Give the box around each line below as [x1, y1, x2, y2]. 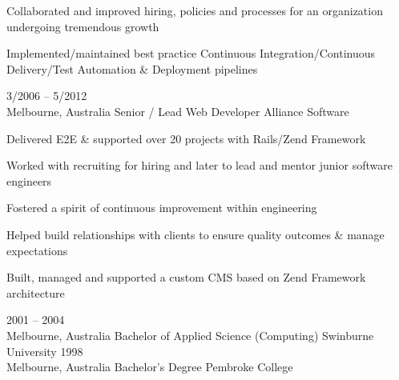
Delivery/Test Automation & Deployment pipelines [6, 60, 258, 77]
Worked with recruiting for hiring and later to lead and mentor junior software [6, 157, 393, 174]
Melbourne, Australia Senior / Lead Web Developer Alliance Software [6, 102, 349, 119]
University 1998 [6, 342, 83, 359]
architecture [6, 284, 65, 301]
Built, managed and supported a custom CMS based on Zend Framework [6, 269, 366, 286]
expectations [6, 242, 68, 258]
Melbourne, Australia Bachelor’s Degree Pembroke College [6, 358, 293, 375]
